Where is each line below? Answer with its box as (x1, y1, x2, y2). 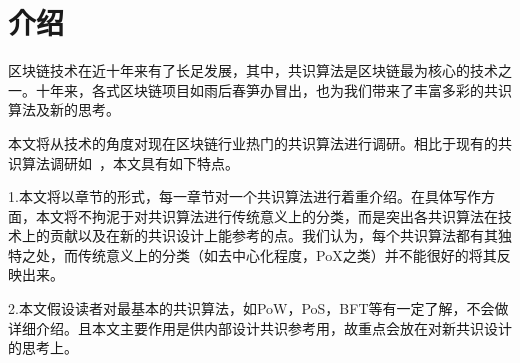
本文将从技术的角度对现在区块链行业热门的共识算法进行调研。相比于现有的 (8, 132, 498, 153)
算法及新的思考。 (8, 99, 120, 120)
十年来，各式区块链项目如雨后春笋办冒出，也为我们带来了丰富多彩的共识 (35, 79, 512, 100)
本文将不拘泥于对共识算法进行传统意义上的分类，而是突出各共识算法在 (35, 205, 498, 226)
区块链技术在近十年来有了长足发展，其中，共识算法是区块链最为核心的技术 (8, 60, 498, 81)
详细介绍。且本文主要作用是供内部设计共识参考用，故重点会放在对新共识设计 (8, 317, 512, 338)
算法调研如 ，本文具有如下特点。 (21, 152, 239, 173)
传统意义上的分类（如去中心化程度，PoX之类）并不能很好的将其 (77, 244, 497, 265)
